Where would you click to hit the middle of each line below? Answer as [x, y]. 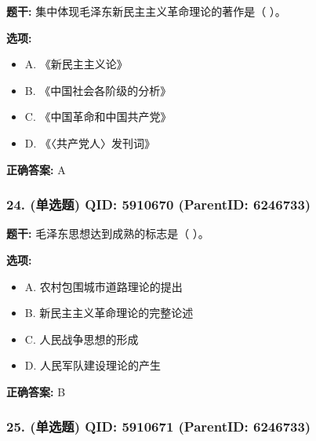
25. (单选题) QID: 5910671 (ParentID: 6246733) [159, 426]
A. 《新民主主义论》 [76, 64]
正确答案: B [36, 391]
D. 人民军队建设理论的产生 [93, 365]
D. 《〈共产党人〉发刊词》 [90, 142]
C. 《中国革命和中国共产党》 [98, 117]
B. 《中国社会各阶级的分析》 [98, 90]
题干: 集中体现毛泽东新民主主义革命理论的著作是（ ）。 [146, 11]
